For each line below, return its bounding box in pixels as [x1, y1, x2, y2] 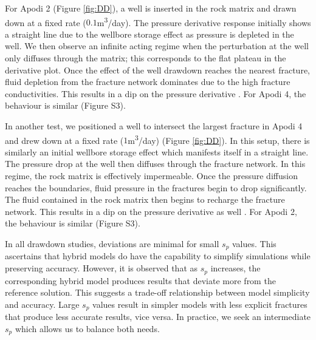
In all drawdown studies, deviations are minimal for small [5, 237, 219, 250]
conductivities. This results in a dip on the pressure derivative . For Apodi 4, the [5, 87, 306, 100]
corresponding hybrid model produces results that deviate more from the [5, 274, 276, 287]
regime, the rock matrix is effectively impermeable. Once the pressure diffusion [5, 169, 298, 182]
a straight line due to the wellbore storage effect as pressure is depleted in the [5, 27, 294, 40]
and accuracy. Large [5, 297, 80, 310]
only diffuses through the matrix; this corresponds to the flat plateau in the [5, 52, 286, 64]
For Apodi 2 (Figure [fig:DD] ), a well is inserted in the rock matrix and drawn [5, 2, 297, 14]
